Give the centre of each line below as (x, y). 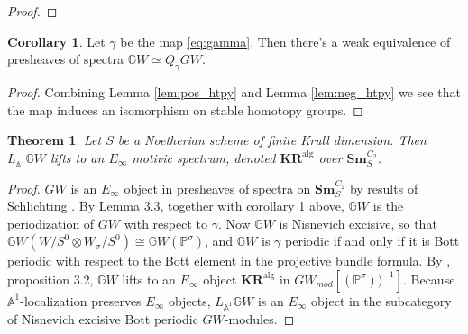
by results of (384, 188)
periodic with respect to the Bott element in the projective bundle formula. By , (229, 261)
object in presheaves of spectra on (217, 188)
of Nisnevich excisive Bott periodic (103, 318)
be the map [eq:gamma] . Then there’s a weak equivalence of (285, 41)
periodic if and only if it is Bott (372, 241)
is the (388, 206)
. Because (429, 279)
